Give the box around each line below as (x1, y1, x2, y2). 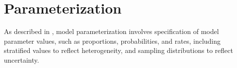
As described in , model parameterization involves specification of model (4, 26, 219, 36)
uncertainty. (4, 54, 39, 65)
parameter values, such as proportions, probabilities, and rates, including (4, 35, 221, 46)
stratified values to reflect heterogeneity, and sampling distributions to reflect (4, 45, 233, 55)
